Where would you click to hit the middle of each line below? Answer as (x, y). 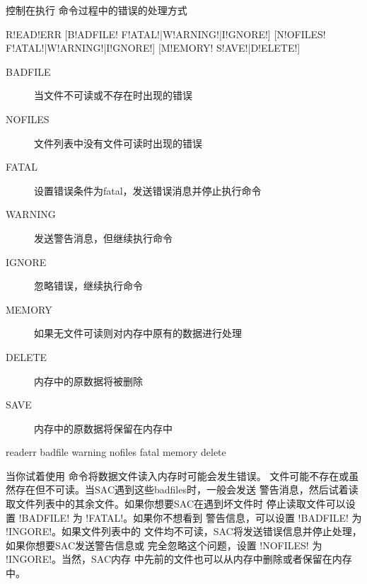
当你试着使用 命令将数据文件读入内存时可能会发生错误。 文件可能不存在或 (177, 475)
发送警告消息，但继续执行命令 (103, 237)
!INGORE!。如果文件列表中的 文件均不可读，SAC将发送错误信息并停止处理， (184, 531)
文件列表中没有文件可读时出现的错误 (118, 143)
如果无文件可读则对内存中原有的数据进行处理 (138, 333)
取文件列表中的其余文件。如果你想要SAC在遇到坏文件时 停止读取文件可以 (176, 504)
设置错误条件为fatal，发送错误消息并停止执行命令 (148, 190)
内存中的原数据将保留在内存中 (103, 428)
